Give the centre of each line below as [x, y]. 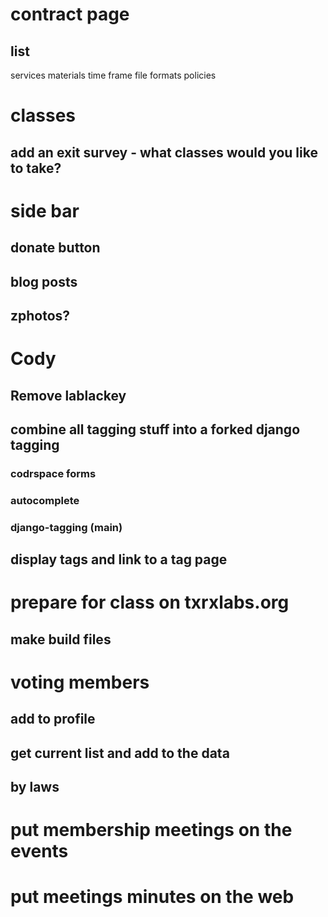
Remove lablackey [68, 395]
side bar [45, 210]
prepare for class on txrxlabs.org [150, 602]
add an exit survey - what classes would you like [164, 152]
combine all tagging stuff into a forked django [155, 429]
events [39, 851]
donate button [55, 248]
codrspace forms [53, 473]
